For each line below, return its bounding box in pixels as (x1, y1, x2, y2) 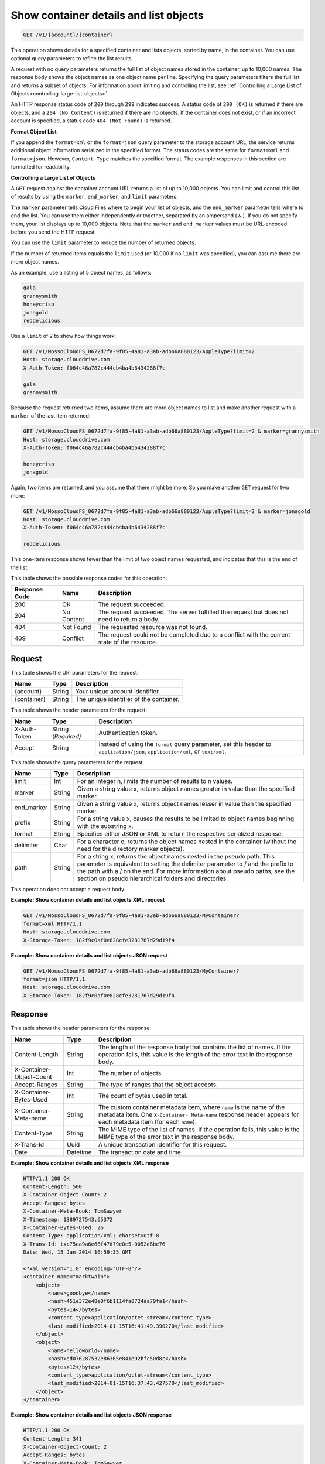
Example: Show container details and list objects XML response (11, 1159, 169, 1167)
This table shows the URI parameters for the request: (11, 669, 139, 676)
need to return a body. (98, 615, 160, 624)
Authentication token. (98, 728, 158, 737)
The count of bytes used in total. (98, 1092, 188, 1100)
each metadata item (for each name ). (98, 1117, 197, 1126)
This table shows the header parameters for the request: (11, 706, 148, 714)
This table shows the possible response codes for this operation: (11, 574, 167, 582)
